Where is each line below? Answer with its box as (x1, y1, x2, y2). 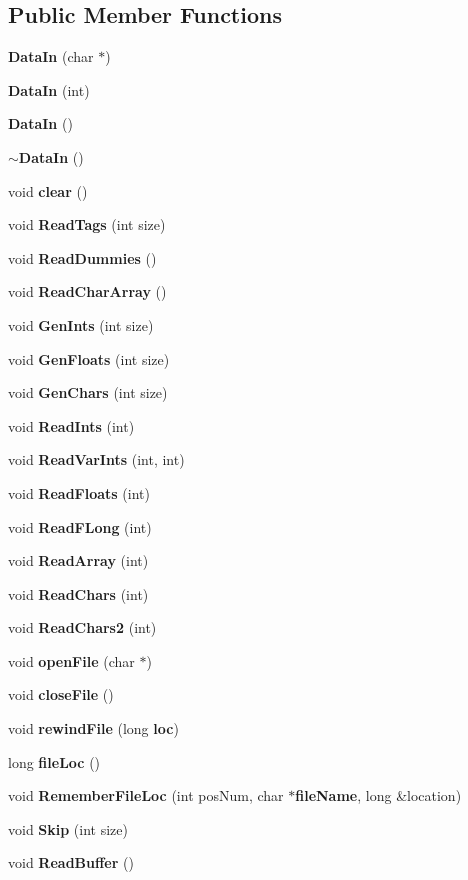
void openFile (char (8, 650, 135, 671)
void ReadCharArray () (8, 281, 167, 302)
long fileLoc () (8, 751, 101, 772)
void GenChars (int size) (8, 382, 168, 403)
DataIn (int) (8, 79, 90, 100)
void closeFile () (8, 684, 114, 705)
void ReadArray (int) (8, 550, 149, 571)
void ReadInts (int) (8, 415, 135, 436)
